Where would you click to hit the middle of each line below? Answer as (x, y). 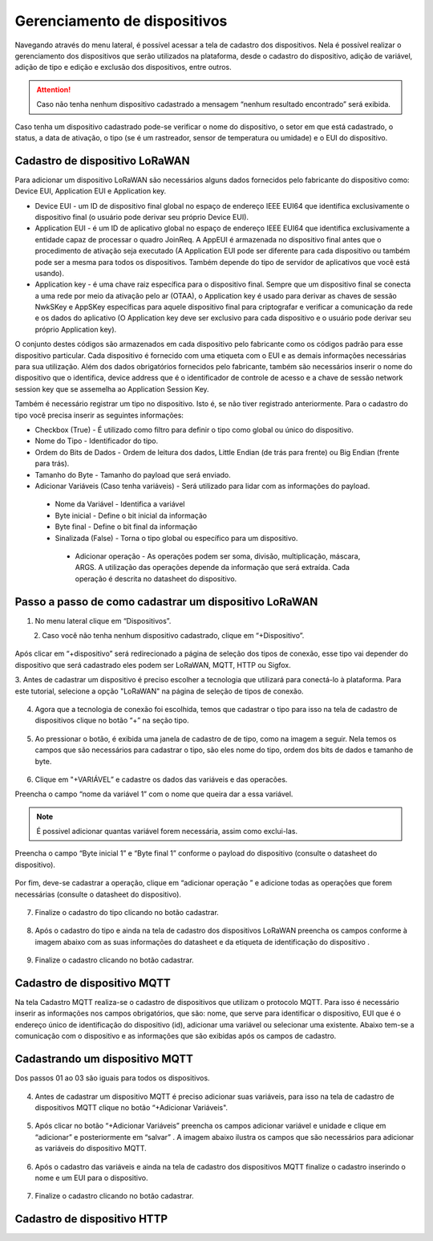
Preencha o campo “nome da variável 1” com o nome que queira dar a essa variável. (154, 794)
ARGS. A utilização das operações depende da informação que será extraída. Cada (212, 568)
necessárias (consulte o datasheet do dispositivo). (98, 894)
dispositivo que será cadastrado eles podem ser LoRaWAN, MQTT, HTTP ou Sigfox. (153, 665)
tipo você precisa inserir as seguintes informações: (99, 415)
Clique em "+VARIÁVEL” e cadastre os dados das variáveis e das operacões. (161, 779)
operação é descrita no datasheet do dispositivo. (156, 579)
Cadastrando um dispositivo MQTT (104, 1059)
